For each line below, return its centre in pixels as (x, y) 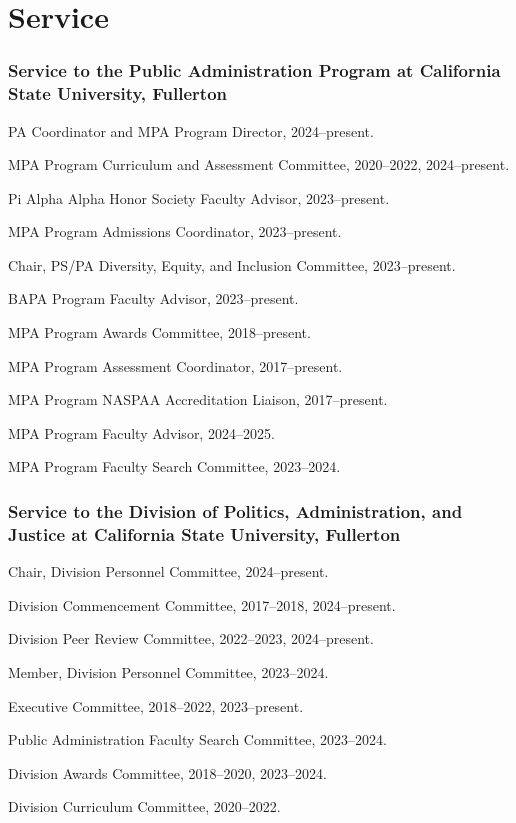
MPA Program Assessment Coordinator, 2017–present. (175, 365)
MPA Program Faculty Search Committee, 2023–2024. (174, 466)
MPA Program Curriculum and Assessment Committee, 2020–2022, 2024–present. (259, 164)
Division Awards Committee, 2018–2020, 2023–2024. (167, 772)
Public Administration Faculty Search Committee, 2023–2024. (197, 739)
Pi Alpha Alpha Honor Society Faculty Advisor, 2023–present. (199, 197)
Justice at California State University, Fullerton (204, 533)
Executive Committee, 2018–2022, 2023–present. (156, 705)
